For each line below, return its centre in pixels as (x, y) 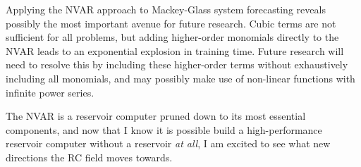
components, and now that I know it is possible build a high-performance (164, 129)
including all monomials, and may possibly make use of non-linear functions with (180, 78)
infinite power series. (50, 92)
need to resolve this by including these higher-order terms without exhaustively (177, 64)
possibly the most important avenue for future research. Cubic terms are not (171, 23)
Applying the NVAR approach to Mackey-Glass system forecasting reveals (166, 9)
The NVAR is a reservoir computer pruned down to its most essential (156, 116)
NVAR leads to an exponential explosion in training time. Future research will (175, 50)
